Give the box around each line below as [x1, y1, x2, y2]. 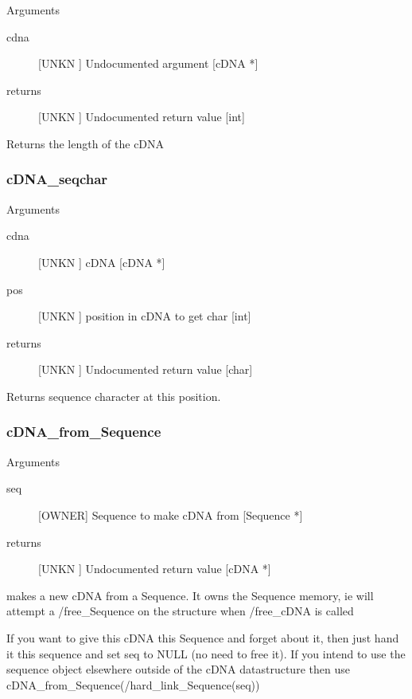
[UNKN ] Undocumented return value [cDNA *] [38, 560, 271, 577]
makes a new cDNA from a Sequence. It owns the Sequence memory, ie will [6, 587, 374, 603]
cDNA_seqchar [6, 169, 108, 189]
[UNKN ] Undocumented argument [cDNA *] [38, 55, 258, 72]
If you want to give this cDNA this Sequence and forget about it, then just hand [6, 629, 399, 646]
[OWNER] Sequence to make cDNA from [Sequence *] [38, 506, 303, 523]
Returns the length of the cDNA [6, 135, 165, 151]
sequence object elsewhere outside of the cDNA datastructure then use [6, 661, 350, 677]
